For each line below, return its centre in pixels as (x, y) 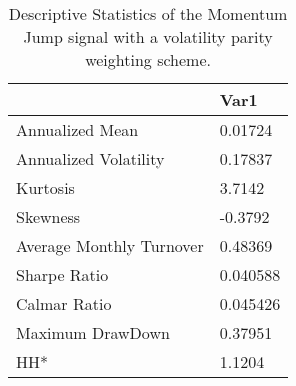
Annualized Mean (77, 129)
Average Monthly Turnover (110, 245)
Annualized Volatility (90, 158)
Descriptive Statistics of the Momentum (148, 13)
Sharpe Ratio (62, 274)
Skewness (48, 216)
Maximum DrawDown (93, 332)
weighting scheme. (148, 59)
